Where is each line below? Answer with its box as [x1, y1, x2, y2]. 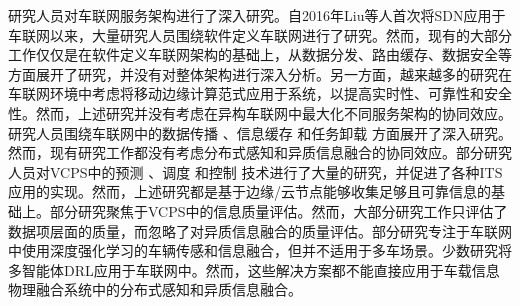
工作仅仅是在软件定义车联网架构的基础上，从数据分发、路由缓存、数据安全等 [8, 44, 512, 65]
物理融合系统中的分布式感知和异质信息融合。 [8, 279, 302, 300]
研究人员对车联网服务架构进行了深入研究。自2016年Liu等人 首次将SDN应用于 [8, 5, 506, 25]
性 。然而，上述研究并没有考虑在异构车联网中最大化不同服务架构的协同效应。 [8, 102, 512, 123]
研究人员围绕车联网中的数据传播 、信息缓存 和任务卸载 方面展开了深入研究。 [8, 122, 513, 143]
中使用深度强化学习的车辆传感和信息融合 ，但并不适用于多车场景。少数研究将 [8, 240, 512, 261]
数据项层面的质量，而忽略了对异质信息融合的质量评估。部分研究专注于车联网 [8, 220, 512, 241]
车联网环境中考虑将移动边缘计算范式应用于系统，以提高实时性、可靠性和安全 [8, 83, 512, 104]
